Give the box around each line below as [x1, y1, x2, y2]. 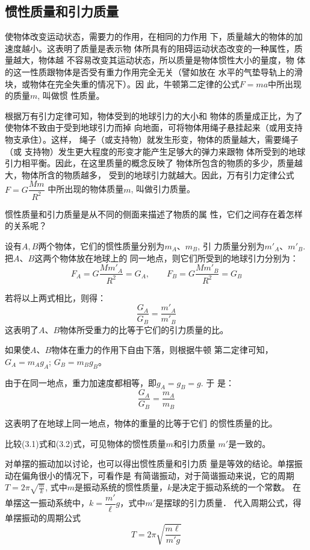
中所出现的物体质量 [48, 183, 124, 195]
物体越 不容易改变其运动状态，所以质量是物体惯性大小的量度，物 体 [38, 54, 306, 66]
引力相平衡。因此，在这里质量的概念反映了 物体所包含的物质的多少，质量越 [5, 157, 303, 169]
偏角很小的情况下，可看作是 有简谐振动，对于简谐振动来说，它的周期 [21, 469, 294, 481]
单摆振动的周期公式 [5, 511, 81, 523]
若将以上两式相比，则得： [5, 291, 106, 304]
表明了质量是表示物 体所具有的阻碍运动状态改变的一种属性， [55, 42, 294, 54]
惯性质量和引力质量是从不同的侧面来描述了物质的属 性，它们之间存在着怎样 [5, 207, 303, 220]
